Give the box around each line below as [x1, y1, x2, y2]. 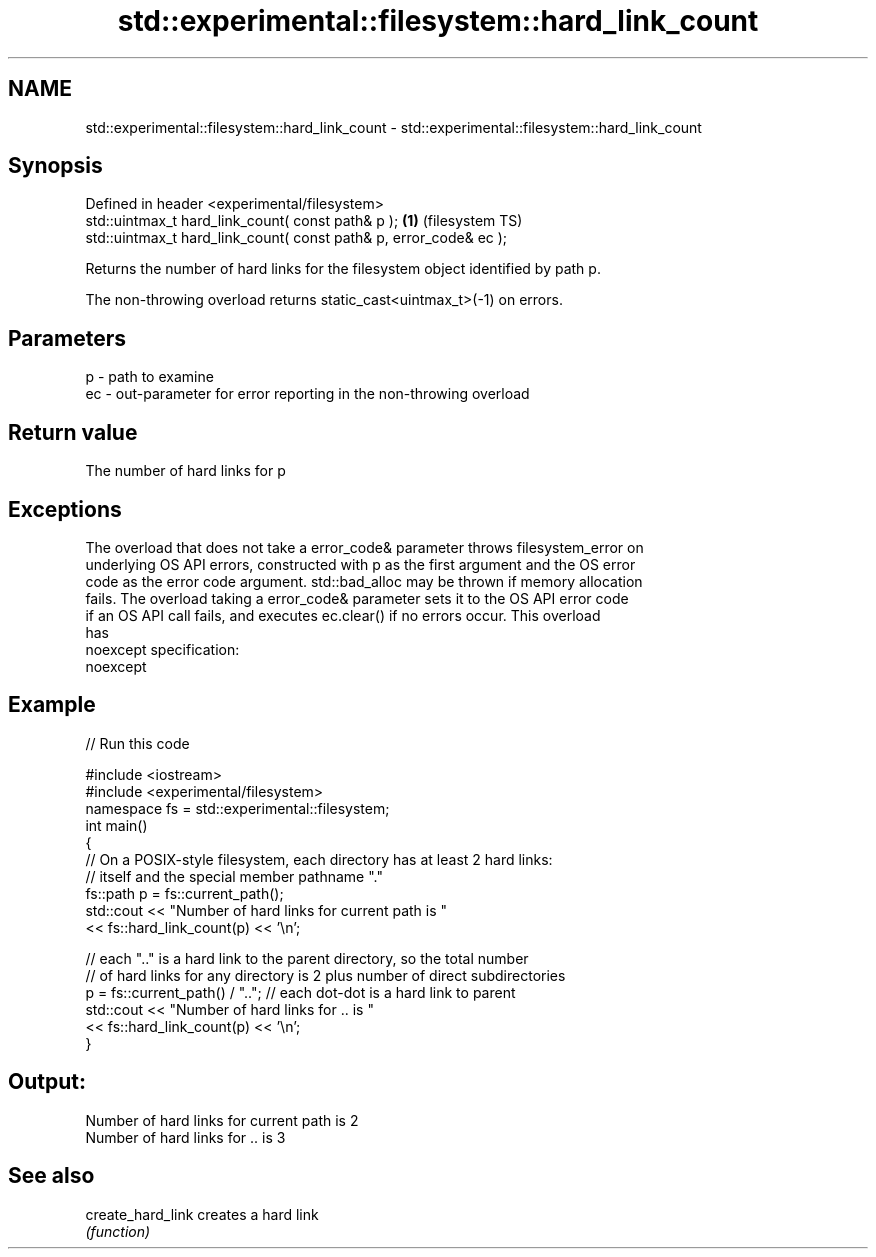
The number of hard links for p [85, 462, 286, 480]
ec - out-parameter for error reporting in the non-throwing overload [85, 385, 530, 403]
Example [8, 692, 96, 718]
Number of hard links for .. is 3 [85, 1128, 286, 1146]
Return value [8, 419, 138, 445]
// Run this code [85, 734, 190, 752]
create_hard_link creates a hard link [85, 1205, 319, 1223]
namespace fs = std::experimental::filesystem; [85, 799, 390, 817]
